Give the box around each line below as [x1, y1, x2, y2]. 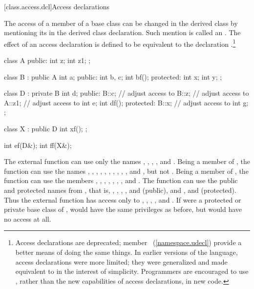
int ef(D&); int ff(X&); [4, 140, 72, 150]
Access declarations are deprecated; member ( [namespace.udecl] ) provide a [15, 237, 242, 248]
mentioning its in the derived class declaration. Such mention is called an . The [4, 27, 241, 38]
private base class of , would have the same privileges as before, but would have [4, 204, 242, 214]
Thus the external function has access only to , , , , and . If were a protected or [4, 194, 241, 205]
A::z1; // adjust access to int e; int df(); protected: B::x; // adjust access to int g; [4, 97, 249, 107]
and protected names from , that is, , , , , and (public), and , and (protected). [4, 185, 236, 195]
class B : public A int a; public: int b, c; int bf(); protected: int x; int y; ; [4, 71, 222, 82]
